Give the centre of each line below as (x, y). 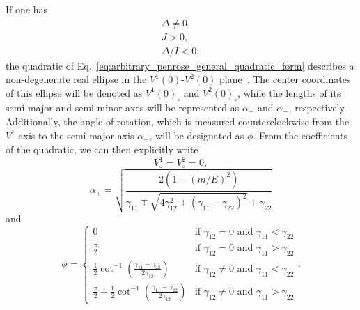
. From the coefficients (300, 135)
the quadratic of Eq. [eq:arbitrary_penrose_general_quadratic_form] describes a (180, 65)
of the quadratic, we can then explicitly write (102, 149)
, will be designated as (197, 135)
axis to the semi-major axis (76, 135)
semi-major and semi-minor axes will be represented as (123, 107)
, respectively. (318, 107)
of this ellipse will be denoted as (74, 92)
